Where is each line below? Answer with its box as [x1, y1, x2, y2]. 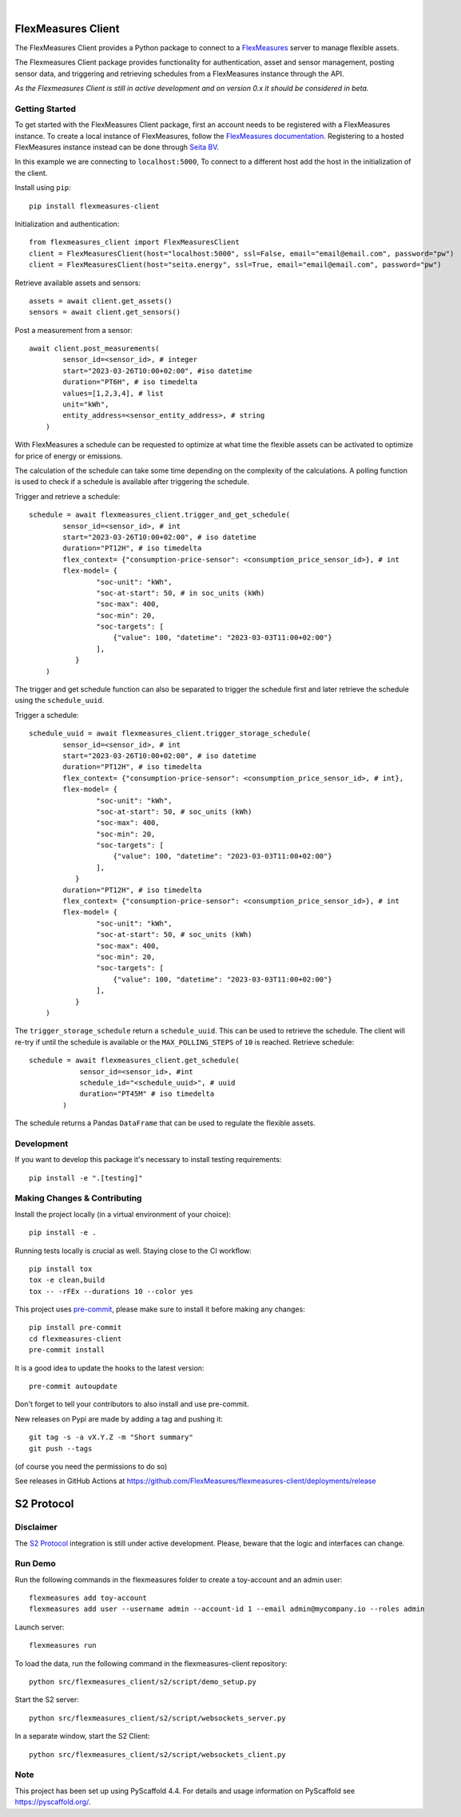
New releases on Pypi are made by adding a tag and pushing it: [14, 1414, 224, 1423]
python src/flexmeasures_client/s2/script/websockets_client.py [29, 1750, 287, 1759]
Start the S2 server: [14, 1695, 80, 1704]
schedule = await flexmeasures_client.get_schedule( [29, 1056, 240, 1065]
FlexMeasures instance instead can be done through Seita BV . [14, 142, 220, 152]
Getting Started [14, 103, 76, 114]
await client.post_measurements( [29, 344, 160, 353]
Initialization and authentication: [14, 219, 120, 228]
